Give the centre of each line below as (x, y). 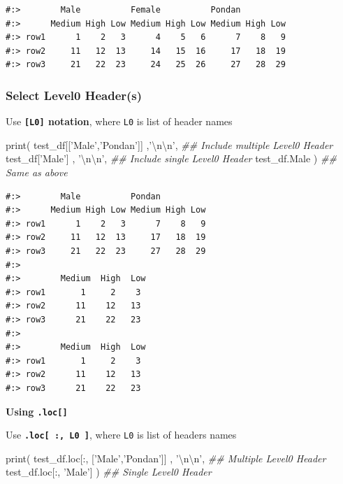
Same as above (37, 172)
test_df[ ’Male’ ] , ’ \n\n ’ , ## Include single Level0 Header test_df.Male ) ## (171, 158)
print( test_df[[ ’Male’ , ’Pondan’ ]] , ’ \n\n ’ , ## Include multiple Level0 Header (169, 144)
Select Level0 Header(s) (74, 95)
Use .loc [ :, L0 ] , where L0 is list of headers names (121, 435)
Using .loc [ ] (37, 411)
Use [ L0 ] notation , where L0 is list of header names (119, 121)
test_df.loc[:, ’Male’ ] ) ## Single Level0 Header (109, 472)
